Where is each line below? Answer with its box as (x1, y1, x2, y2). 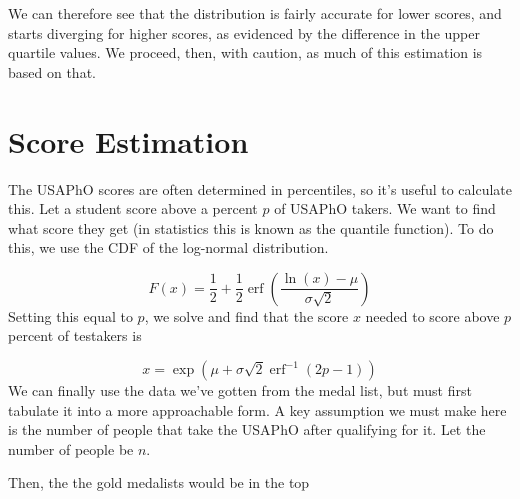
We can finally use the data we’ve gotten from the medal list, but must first (8, 380, 472, 401)
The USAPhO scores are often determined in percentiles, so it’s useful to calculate (8, 178, 512, 199)
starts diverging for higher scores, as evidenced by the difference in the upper (8, 22, 480, 43)
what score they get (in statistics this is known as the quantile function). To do (8, 217, 494, 238)
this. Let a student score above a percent (8, 198, 258, 219)
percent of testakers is (8, 325, 142, 346)
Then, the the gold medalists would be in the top (8, 472, 310, 493)
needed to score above (365, 305, 500, 326)
